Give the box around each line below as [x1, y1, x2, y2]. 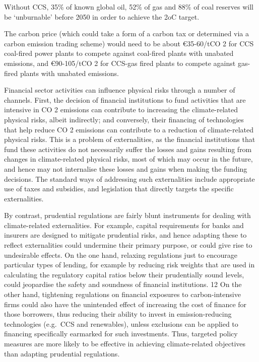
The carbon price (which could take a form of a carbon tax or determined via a [4, 28, 249, 39]
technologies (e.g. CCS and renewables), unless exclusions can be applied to [4, 318, 238, 329]
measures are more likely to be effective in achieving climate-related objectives [4, 338, 246, 348]
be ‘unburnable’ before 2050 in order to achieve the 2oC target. [4, 11, 200, 22]
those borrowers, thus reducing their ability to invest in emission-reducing [4, 309, 232, 319]
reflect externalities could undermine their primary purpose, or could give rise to [4, 240, 252, 250]
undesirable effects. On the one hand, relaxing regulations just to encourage [4, 249, 237, 260]
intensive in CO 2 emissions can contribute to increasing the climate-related [4, 104, 238, 115]
